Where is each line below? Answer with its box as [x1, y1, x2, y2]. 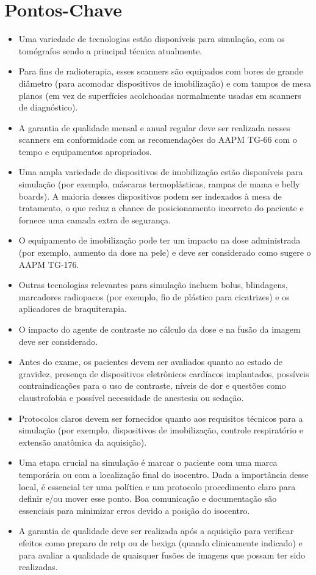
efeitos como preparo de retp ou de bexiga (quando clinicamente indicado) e [18, 536, 303, 549]
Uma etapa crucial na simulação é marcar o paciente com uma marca [18, 456, 278, 469]
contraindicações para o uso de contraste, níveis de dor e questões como [18, 379, 286, 392]
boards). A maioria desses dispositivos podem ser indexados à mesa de [18, 189, 282, 202]
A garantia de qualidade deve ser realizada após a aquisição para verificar [18, 524, 294, 537]
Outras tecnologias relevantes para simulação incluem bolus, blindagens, [18, 278, 288, 291]
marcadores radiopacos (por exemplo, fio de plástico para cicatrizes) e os [18, 290, 290, 303]
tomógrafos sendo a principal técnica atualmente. [18, 44, 203, 57]
